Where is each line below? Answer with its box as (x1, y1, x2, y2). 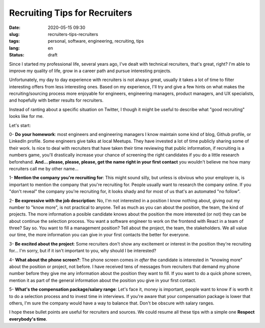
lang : (9, 45, 20, 51)
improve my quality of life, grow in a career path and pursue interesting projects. (9, 68, 172, 74)
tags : (9, 38, 20, 44)
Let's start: (9, 122, 31, 128)
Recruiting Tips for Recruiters (9, 7, 132, 18)
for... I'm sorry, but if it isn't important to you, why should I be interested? (9, 248, 157, 254)
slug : (9, 31, 20, 37)
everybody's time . (9, 316, 48, 322)
